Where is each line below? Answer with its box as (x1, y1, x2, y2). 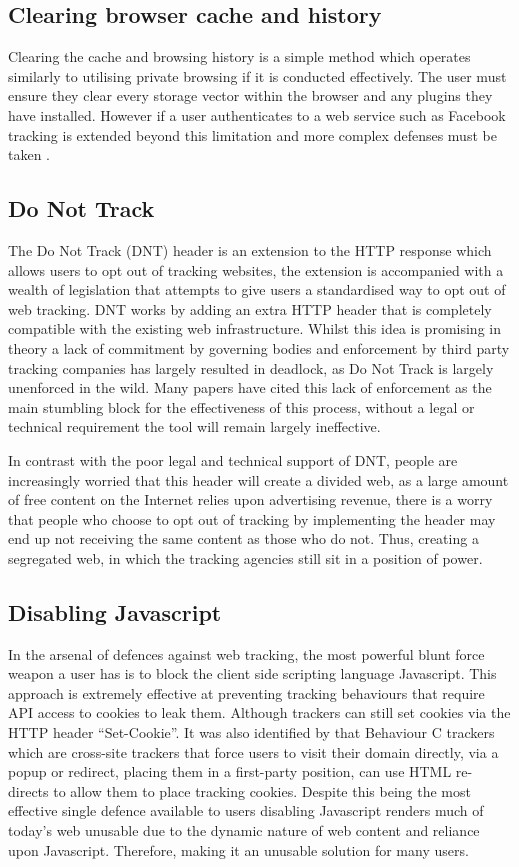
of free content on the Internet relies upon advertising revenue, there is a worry (8, 489, 493, 510)
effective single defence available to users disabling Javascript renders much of (8, 800, 484, 821)
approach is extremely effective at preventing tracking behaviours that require (8, 682, 485, 703)
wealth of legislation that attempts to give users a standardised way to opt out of (8, 279, 506, 300)
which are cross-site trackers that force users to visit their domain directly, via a (8, 741, 499, 762)
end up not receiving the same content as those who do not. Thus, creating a (8, 528, 479, 549)
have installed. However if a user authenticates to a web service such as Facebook (8, 104, 506, 125)
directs (8, 780, 49, 801)
